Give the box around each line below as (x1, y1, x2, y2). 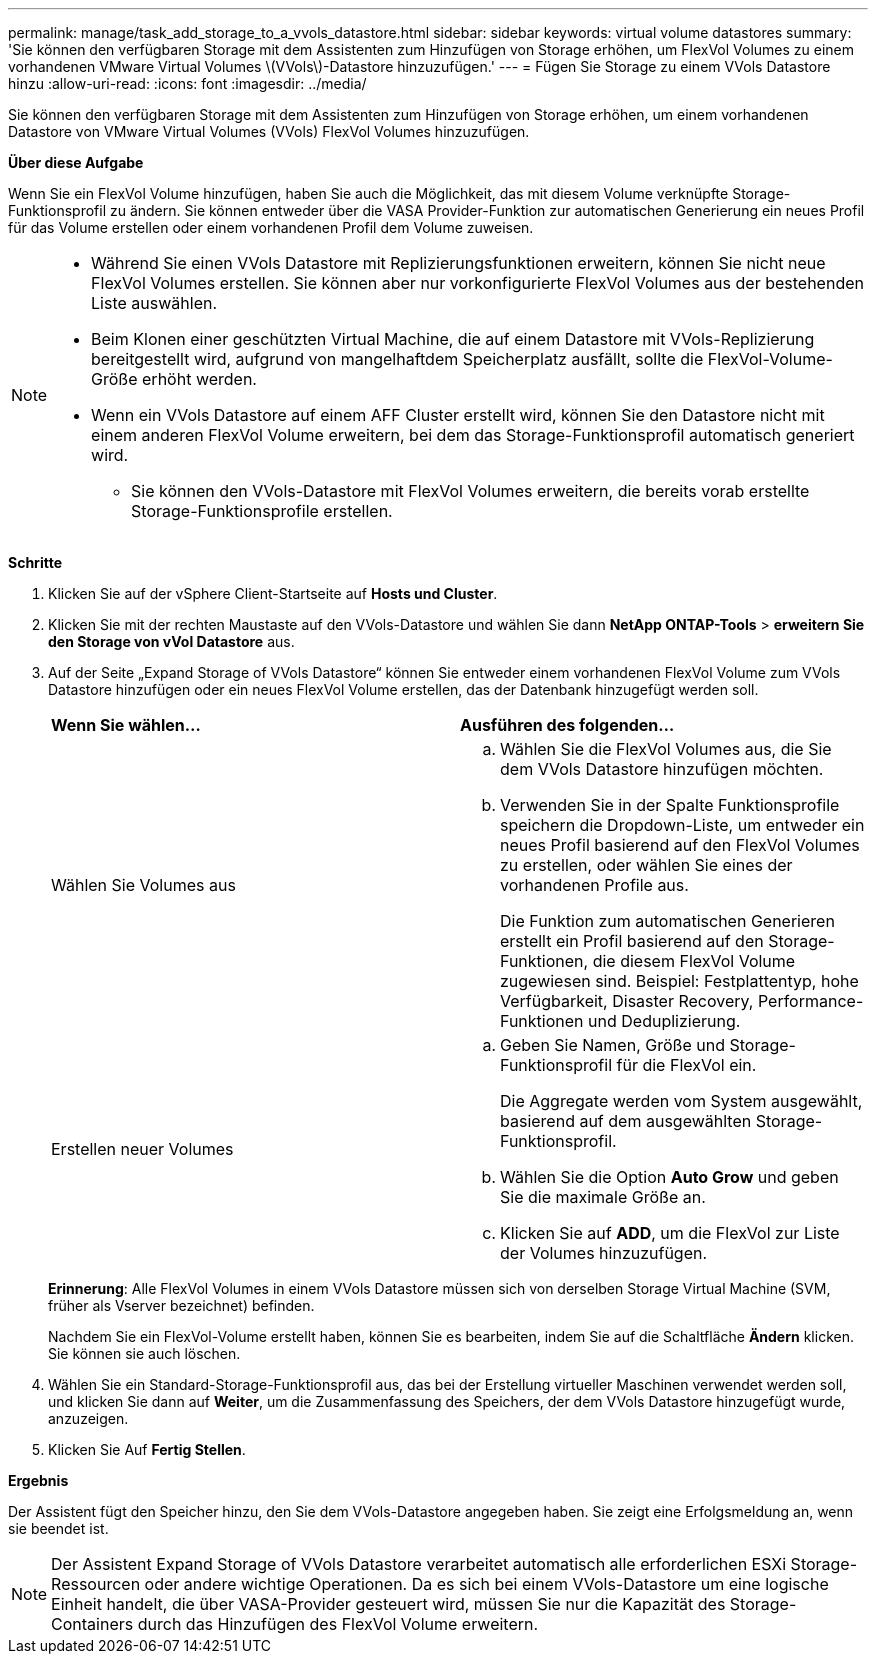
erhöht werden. (142, 369, 257, 389)
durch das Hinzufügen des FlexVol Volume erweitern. (137, 1614, 539, 1634)
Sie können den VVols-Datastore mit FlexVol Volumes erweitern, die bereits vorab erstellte (131, 481, 810, 501)
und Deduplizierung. (588, 1011, 741, 1031)
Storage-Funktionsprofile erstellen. (131, 501, 393, 521)
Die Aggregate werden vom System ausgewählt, (500, 1091, 863, 1111)
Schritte (8, 554, 62, 571)
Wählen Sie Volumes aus (51, 875, 236, 895)
